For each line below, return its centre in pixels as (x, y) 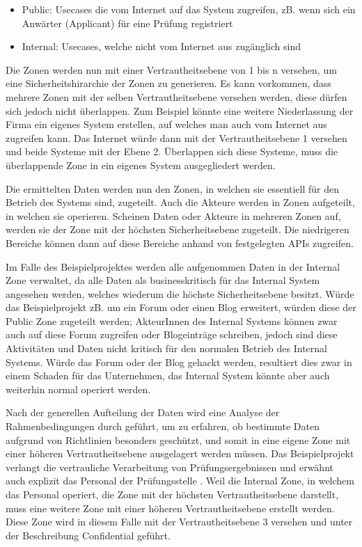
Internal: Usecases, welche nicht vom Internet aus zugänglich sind (161, 46)
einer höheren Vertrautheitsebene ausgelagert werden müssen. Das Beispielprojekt (180, 453)
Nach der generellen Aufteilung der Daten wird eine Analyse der (143, 412)
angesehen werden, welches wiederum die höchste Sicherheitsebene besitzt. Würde (180, 293)
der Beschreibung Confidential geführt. (88, 535)
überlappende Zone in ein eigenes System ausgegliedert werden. (141, 165)
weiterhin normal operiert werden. (78, 389)
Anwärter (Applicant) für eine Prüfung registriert (127, 23)
